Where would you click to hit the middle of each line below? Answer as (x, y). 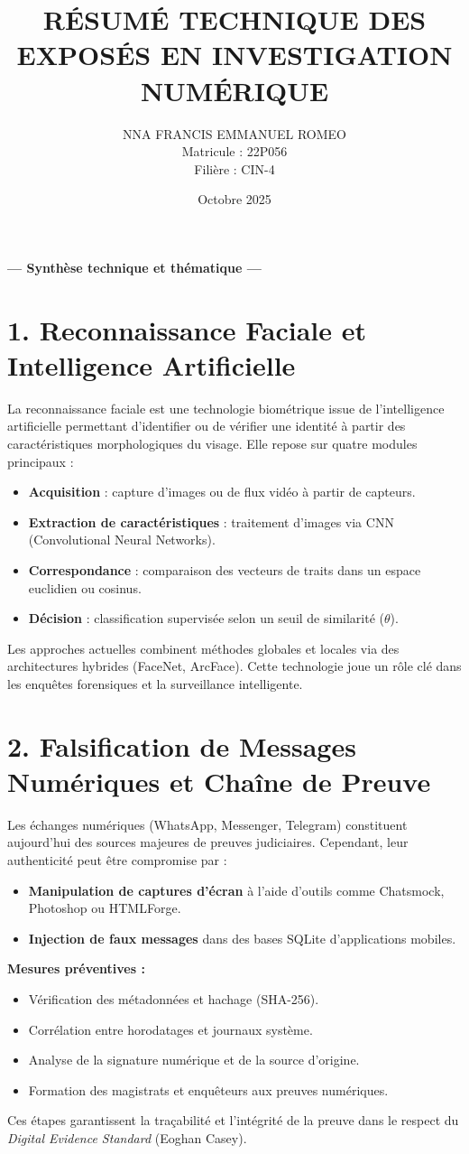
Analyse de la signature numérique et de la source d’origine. (194, 1060)
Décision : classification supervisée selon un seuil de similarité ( (207, 618)
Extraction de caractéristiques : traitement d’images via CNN (211, 521)
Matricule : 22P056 (234, 151)
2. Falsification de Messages (182, 745)
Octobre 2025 (234, 199)
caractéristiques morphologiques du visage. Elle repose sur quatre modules (212, 443)
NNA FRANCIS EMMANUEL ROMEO (234, 133)
